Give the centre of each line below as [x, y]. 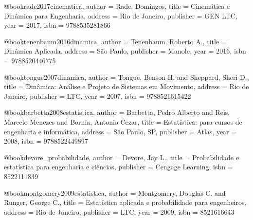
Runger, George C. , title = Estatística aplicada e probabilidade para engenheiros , [125, 202]
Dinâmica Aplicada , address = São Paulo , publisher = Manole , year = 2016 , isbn [125, 51]
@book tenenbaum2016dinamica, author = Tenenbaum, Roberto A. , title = [115, 41]
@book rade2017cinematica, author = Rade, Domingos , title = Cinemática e [117, 6]
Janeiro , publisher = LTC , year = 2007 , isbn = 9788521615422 [98, 96]
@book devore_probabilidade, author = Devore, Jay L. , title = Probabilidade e [121, 157]
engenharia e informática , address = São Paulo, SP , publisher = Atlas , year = [120, 131]
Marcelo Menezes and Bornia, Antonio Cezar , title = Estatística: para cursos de [123, 121]
